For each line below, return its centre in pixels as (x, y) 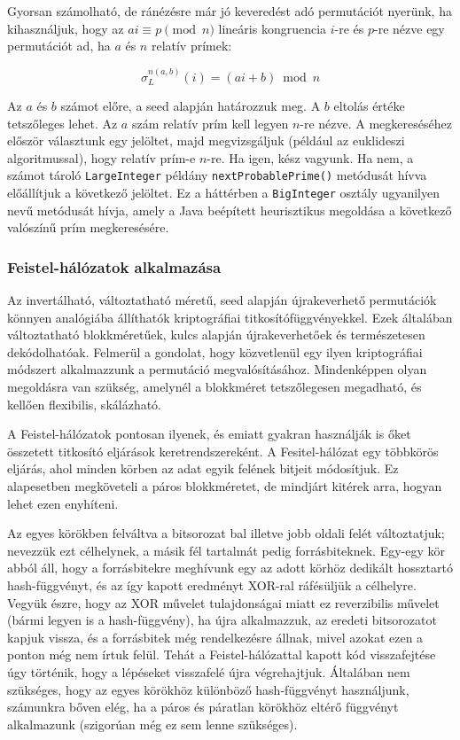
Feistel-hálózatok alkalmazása (114, 266)
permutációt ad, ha (59, 46)
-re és (349, 28)
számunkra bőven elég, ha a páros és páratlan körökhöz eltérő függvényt (203, 707)
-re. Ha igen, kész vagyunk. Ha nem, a (310, 157)
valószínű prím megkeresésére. (88, 227)
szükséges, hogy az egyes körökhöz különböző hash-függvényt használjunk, (208, 689)
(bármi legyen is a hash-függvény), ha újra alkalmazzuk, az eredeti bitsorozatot (222, 620)
